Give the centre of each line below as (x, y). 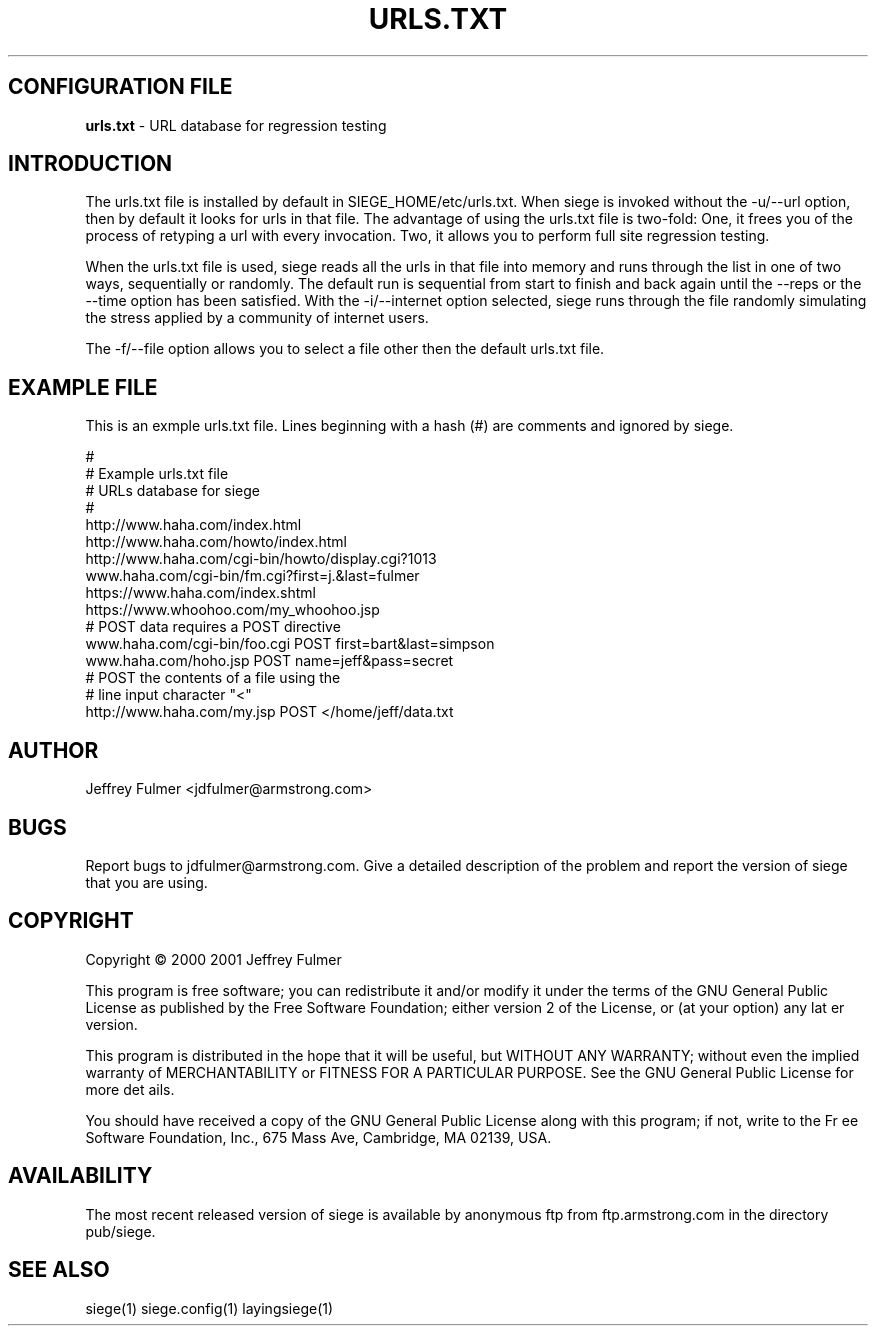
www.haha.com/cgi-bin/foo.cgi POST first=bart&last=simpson (290, 644)
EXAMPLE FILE (83, 387)
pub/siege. (120, 1231)
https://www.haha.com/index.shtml (200, 593)
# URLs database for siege (172, 491)
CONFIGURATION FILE (120, 87)
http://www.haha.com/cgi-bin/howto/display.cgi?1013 (261, 559)
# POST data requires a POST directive (213, 627)
